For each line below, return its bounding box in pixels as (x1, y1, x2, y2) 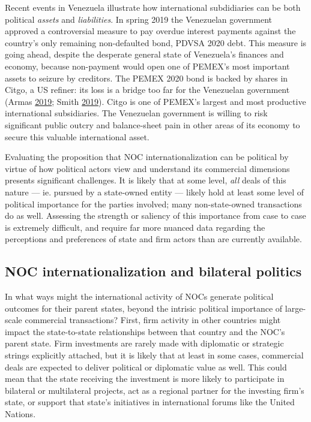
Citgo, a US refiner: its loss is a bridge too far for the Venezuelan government (5, 83, 290, 96)
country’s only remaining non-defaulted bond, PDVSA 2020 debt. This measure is (5, 36, 307, 49)
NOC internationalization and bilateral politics (5, 262, 302, 281)
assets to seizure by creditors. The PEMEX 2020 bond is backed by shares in (5, 71, 288, 84)
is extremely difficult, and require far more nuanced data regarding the (5, 221, 265, 233)
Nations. (5, 408, 36, 420)
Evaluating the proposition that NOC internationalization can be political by (5, 150, 289, 163)
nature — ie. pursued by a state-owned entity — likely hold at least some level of (5, 185, 304, 198)
